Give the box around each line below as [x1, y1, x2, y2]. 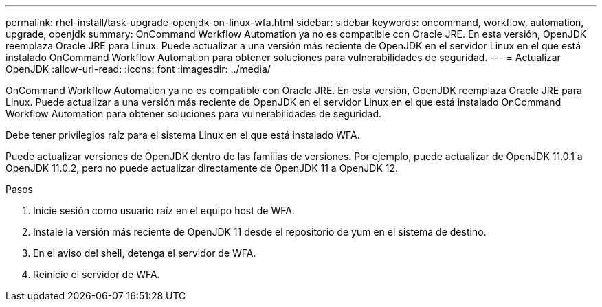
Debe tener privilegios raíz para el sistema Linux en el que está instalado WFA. [5, 129, 360, 141]
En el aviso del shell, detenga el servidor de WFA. [33, 247, 256, 259]
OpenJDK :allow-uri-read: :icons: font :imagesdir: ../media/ [5, 63, 271, 75]
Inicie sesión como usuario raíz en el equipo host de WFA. [33, 205, 295, 216]
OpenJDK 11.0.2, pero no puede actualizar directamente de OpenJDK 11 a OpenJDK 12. [5, 162, 399, 174]
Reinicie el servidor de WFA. [33, 269, 160, 280]
